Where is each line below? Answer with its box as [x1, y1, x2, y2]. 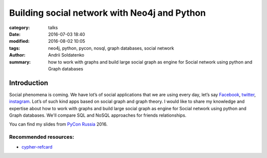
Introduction [9, 79, 48, 87]
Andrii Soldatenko [48, 52, 85, 58]
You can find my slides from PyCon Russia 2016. [9, 121, 108, 127]
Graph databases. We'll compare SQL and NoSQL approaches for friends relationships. [9, 112, 186, 118]
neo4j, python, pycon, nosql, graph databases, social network [48, 45, 174, 51]
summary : [9, 59, 31, 65]
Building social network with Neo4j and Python [9, 7, 206, 18]
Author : [9, 52, 26, 58]
